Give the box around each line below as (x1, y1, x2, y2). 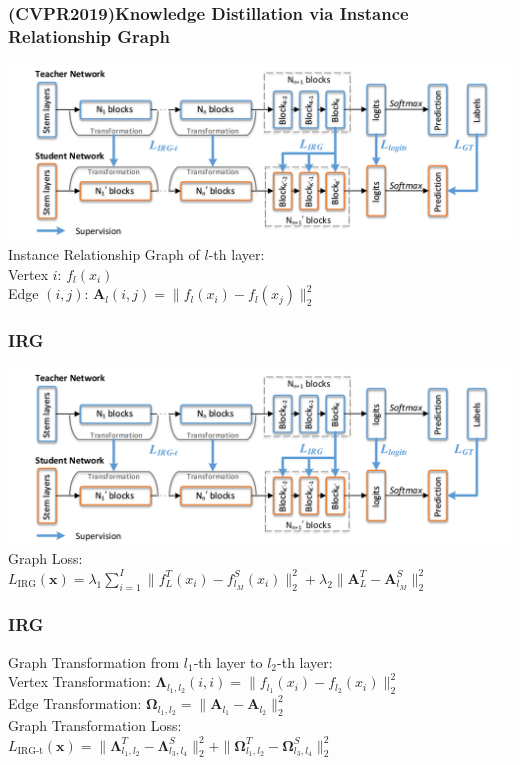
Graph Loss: (8, 548, 83, 569)
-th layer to (193, 651, 263, 672)
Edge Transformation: (8, 693, 142, 714)
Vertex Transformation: (8, 671, 151, 692)
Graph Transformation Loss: (8, 714, 182, 735)
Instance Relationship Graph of (8, 243, 200, 264)
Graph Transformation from (8, 651, 180, 672)
